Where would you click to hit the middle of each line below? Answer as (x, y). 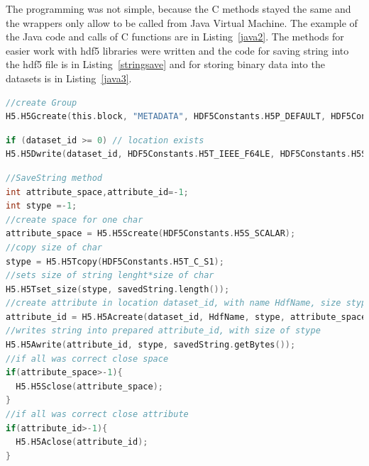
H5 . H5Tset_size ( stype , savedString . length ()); (118, 289)
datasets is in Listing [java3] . (69, 78)
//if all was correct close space (87, 359)
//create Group (42, 102)
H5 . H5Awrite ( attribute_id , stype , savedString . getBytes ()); (151, 345)
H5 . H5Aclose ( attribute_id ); (82, 442)
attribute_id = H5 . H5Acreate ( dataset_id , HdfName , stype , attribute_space (186, 317)
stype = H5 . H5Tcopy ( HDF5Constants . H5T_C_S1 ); (115, 261)
